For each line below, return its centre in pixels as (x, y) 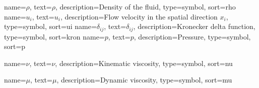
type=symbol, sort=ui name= (50, 26)
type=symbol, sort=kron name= (54, 36)
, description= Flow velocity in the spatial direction (139, 16)
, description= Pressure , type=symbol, (192, 36)
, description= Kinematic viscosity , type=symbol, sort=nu (144, 63)
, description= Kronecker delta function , (194, 26)
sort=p (15, 46)
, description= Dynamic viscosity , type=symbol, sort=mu (144, 80)
